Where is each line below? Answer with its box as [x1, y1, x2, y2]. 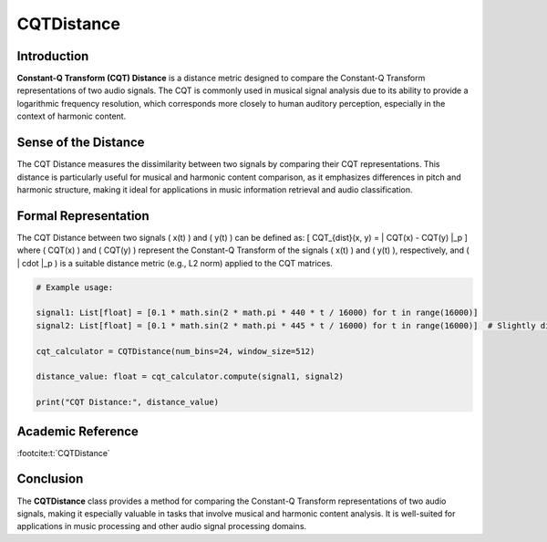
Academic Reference [16, 423, 139, 439]
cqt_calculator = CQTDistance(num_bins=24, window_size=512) [36, 346, 315, 356]
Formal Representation [16, 208, 150, 224]
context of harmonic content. [16, 110, 127, 122]
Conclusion [16, 471, 84, 487]
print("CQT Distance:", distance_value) [36, 397, 219, 408]
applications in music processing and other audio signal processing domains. [16, 521, 307, 532]
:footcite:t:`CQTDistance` [16, 447, 111, 458]
